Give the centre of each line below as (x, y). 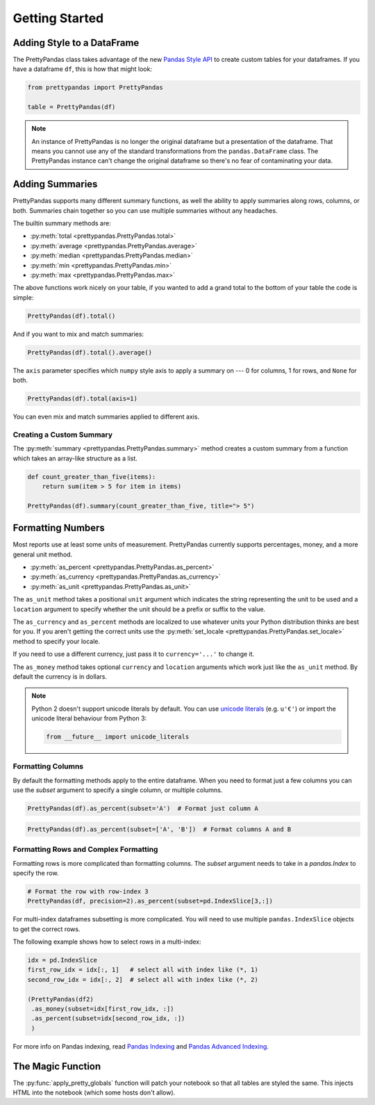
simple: (23, 297)
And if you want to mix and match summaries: (78, 334)
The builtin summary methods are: (62, 223)
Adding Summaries (55, 184)
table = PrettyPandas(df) (72, 107)
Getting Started (58, 18)
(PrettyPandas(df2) (60, 999)
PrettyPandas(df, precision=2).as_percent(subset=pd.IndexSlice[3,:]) (150, 901)
